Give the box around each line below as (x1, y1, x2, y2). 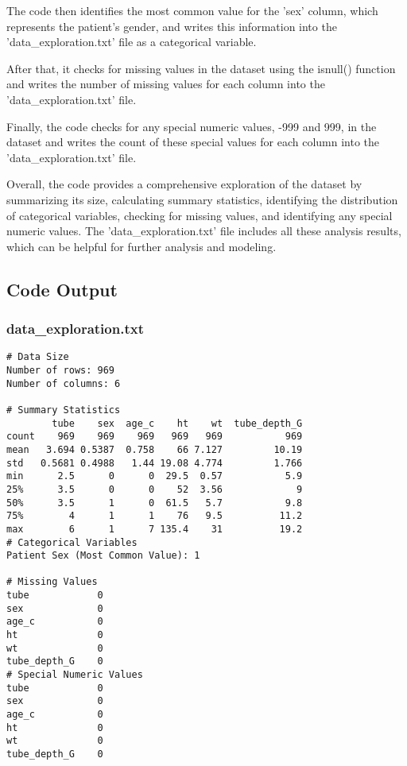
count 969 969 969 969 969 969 (6, 431, 303, 443)
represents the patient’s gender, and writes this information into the (6, 17, 337, 34)
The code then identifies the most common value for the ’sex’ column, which (6, 2, 378, 18)
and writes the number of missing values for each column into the (6, 75, 325, 92)
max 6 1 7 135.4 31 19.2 (6, 523, 303, 535)
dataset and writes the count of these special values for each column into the (6, 133, 380, 150)
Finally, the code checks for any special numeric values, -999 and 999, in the (6, 118, 377, 134)
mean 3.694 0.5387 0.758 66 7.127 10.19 (6, 443, 303, 455)
